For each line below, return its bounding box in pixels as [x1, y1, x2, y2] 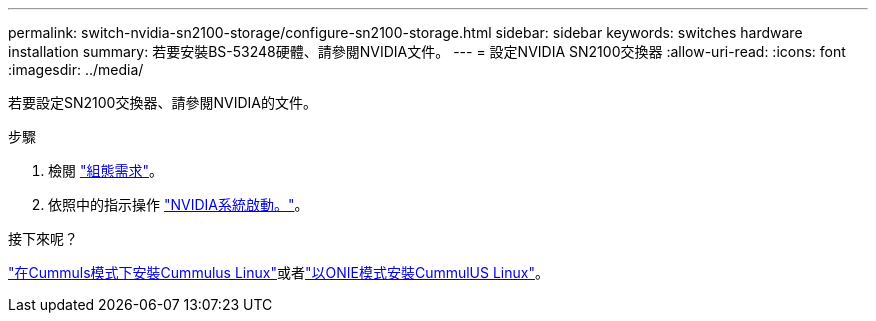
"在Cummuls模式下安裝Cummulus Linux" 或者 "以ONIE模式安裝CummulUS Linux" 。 [8, 264, 549, 281]
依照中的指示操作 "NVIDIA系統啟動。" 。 [48, 196, 309, 213]
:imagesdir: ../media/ [8, 61, 144, 78]
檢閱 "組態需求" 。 [48, 162, 163, 179]
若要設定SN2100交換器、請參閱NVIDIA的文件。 [8, 94, 317, 111]
